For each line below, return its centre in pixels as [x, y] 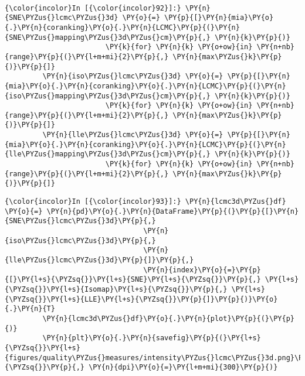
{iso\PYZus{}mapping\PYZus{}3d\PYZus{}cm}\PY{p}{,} [108, 96]
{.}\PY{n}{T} [30, 309]
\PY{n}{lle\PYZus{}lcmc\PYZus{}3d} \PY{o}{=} [133, 135]
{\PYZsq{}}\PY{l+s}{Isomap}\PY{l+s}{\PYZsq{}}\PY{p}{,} [116, 289]
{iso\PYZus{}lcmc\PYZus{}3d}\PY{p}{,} [80, 240]
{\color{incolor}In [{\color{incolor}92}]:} [93, 8]
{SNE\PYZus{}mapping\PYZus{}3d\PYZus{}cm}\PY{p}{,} [108, 37]
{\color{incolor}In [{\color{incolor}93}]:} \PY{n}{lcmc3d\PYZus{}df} [145, 202]
